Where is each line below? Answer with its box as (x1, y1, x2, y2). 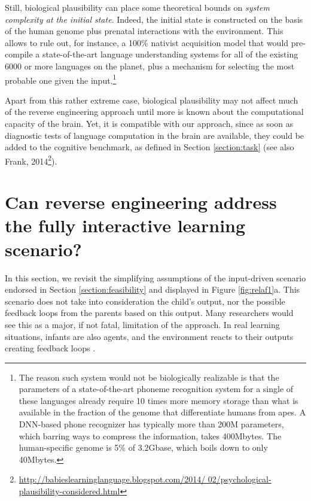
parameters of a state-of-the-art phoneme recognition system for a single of (19, 382, 294, 395)
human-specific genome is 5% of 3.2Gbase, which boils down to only (19, 441, 268, 454)
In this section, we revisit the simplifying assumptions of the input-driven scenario (5, 271, 306, 284)
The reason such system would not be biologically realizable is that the (19, 371, 279, 383)
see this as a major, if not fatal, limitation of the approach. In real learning (5, 318, 280, 330)
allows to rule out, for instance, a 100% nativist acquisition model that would (5, 36, 289, 48)
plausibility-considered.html (19, 485, 120, 497)
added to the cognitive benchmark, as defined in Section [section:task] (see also (5, 141, 294, 153)
